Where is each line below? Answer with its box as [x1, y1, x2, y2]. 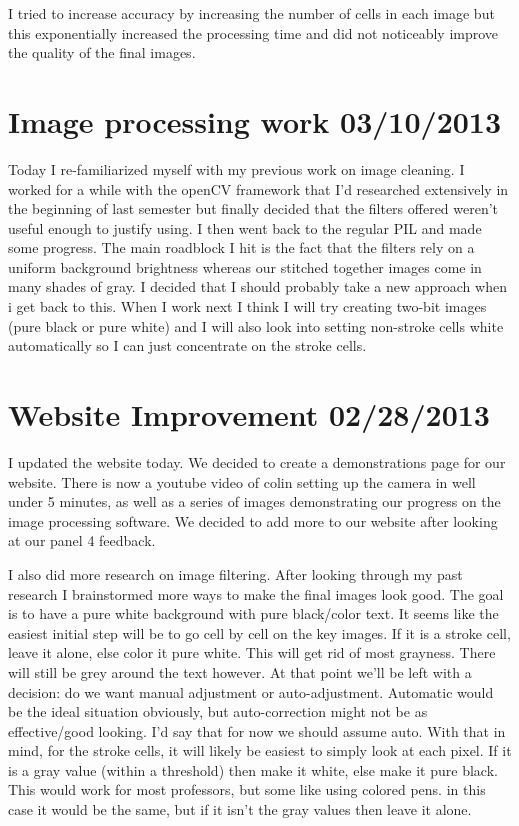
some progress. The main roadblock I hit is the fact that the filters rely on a [8, 237, 475, 258]
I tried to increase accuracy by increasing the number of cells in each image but [8, 3, 495, 23]
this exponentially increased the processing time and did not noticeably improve [8, 22, 499, 43]
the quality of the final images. [8, 42, 196, 63]
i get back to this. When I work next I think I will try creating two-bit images [8, 296, 487, 317]
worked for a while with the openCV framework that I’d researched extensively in [8, 178, 509, 199]
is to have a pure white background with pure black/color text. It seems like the [8, 603, 499, 624]
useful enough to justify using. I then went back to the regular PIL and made [8, 217, 482, 238]
